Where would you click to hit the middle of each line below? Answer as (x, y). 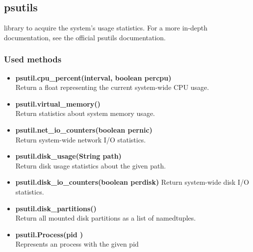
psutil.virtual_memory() (58, 103)
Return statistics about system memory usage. (85, 113)
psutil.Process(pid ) (49, 234)
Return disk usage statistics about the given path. (91, 165)
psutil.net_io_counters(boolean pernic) (84, 129)
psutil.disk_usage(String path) (68, 156)
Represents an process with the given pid (77, 244)
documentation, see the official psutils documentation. (85, 37)
